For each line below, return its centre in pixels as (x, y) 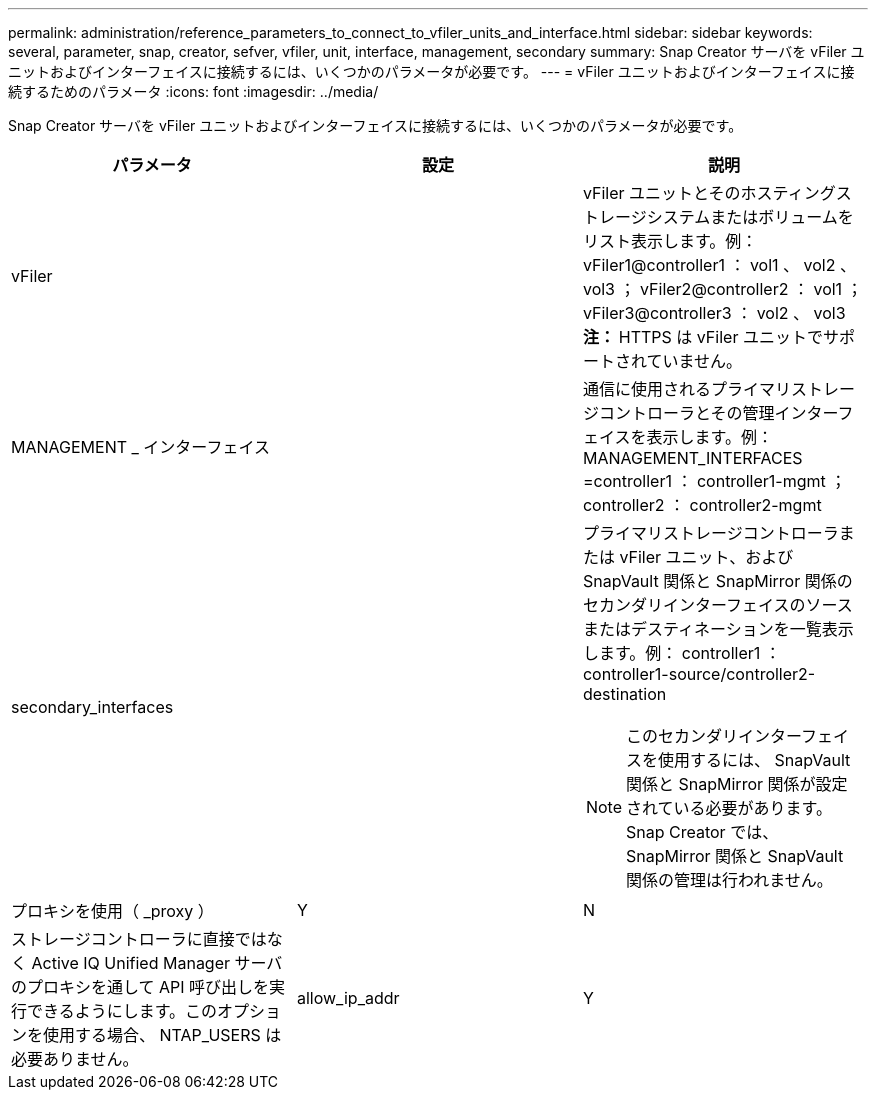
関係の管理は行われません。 (729, 880)
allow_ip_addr (348, 998)
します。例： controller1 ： (681, 653)
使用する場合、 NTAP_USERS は (162, 1035)
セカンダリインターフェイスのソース (717, 605)
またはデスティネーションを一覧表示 (718, 629)
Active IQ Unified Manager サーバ (157, 963)
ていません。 (694, 361)
